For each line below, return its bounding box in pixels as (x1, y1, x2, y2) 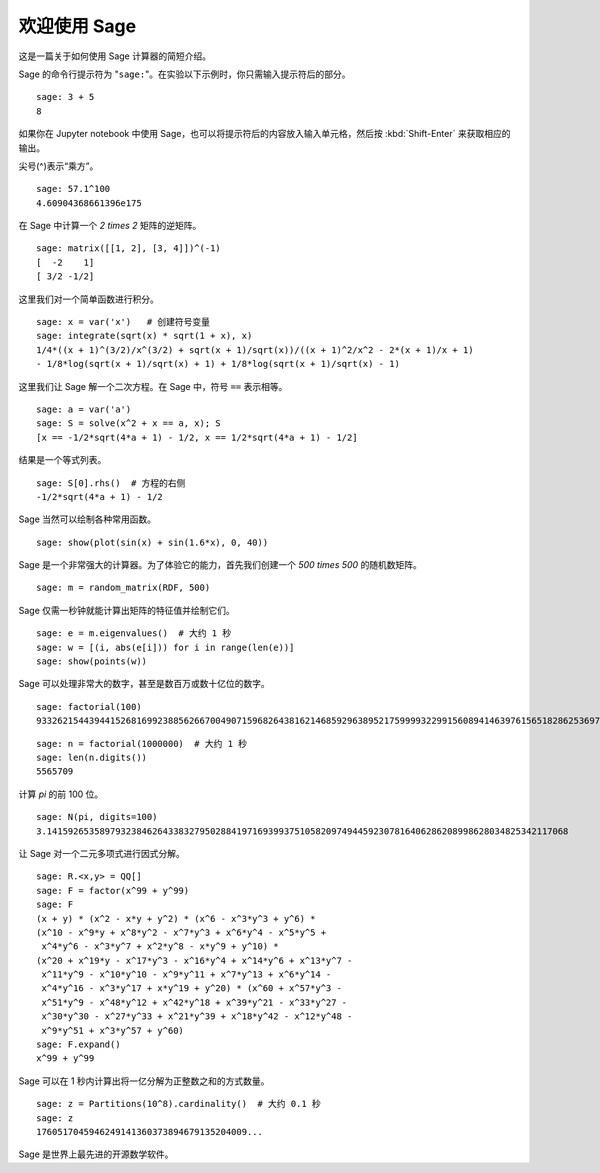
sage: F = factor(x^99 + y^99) (36, 885, 190, 896)
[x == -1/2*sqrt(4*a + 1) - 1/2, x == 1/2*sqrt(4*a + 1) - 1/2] (36, 431, 359, 443)
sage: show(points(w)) (36, 656, 148, 667)
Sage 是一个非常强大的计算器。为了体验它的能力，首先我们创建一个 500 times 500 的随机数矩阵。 (18, 559, 422, 571)
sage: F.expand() (36, 1039, 121, 1050)
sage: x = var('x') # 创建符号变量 (36, 316, 210, 328)
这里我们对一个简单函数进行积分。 (18, 293, 159, 305)
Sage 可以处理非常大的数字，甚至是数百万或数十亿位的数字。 (18, 678, 270, 690)
